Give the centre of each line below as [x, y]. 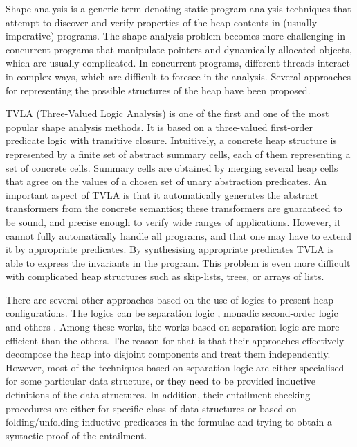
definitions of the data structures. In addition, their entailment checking [158, 395]
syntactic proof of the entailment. [76, 435]
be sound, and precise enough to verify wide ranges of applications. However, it [173, 221]
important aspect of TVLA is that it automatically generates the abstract [162, 194]
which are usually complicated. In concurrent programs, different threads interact [178, 63]
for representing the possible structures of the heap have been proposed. [158, 90]
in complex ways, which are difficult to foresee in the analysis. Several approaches [178, 76]
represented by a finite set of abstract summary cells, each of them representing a [178, 154]
